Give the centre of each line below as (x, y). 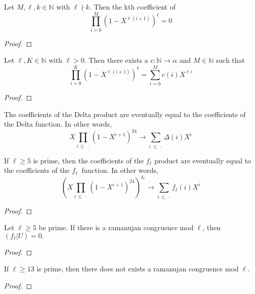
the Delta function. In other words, (58, 124)
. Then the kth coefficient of (132, 7)
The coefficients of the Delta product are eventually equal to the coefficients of (125, 114)
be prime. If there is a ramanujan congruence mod (116, 227)
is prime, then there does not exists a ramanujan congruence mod (138, 269)
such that (230, 60)
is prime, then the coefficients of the (88, 160)
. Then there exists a (116, 60)
